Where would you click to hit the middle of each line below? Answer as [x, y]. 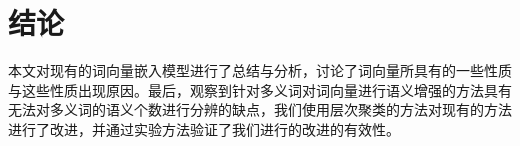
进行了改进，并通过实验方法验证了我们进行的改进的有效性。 [204, 128]
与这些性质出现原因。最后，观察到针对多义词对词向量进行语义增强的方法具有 [260, 89]
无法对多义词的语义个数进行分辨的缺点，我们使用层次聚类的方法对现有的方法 [260, 109]
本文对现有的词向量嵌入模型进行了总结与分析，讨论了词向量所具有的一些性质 [260, 70]
